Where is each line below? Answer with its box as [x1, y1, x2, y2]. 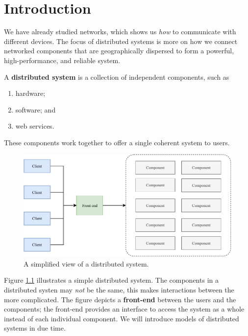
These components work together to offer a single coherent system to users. [4, 137, 230, 147]
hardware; [15, 88, 46, 98]
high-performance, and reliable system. [4, 55, 121, 65]
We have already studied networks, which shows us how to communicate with [4, 26, 236, 37]
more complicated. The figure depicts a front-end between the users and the [4, 294, 236, 304]
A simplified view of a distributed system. [24, 258, 149, 269]
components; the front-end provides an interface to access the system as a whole [4, 304, 245, 314]
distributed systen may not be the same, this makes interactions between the [4, 285, 234, 294]
